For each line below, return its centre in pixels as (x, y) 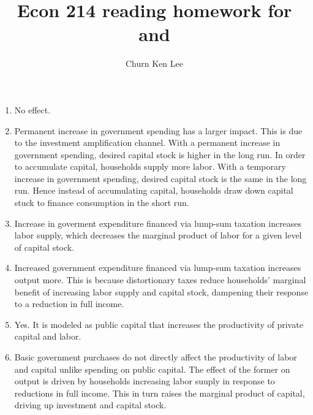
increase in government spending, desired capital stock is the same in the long (160, 178)
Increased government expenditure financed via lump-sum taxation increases (158, 268)
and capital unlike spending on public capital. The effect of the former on (152, 369)
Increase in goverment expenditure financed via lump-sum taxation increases (158, 223)
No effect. (32, 109)
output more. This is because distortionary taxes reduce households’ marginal (160, 280)
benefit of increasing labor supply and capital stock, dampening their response (161, 291)
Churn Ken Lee (154, 63)
